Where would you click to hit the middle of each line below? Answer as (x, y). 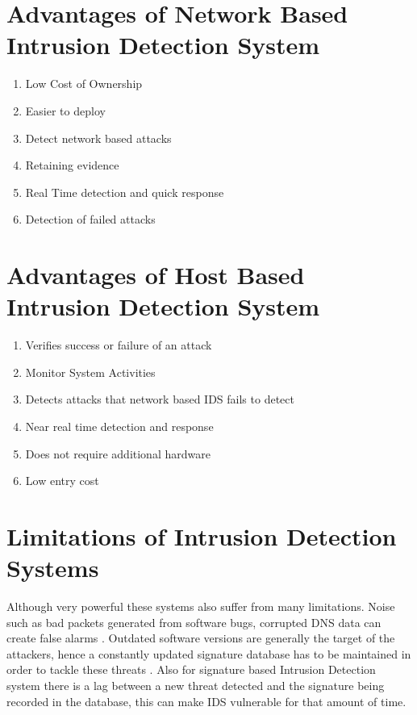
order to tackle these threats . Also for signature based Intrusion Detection (191, 669)
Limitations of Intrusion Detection (202, 535)
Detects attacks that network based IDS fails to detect (160, 399)
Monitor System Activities (90, 372)
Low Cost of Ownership (84, 84)
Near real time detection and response (119, 426)
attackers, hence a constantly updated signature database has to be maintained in (209, 653)
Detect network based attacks (98, 138)
